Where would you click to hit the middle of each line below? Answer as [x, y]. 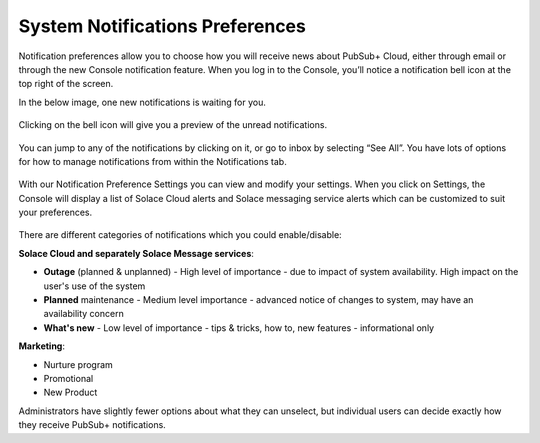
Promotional [68, 378]
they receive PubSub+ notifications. [92, 425]
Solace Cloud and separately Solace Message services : [136, 253]
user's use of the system [94, 286]
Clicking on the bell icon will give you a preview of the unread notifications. [173, 125]
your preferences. [55, 212]
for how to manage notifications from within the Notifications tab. [152, 161]
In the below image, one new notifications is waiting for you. [142, 102]
